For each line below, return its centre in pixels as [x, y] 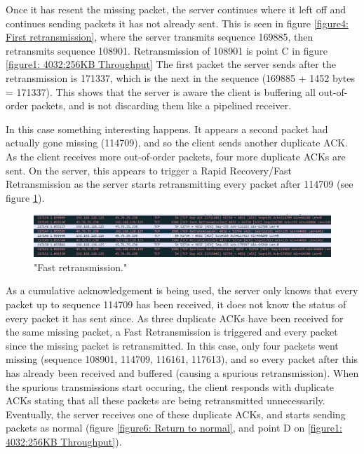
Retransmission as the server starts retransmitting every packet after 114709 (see [180, 184]
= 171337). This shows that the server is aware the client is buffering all [161, 91]
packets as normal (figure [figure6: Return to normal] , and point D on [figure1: [174, 428]
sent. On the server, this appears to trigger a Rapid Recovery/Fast [149, 170]
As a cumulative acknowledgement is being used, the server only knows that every [182, 290]
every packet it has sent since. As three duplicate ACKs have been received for [175, 318]
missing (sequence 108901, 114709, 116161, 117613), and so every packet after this [182, 359]
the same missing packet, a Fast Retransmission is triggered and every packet [172, 332]
